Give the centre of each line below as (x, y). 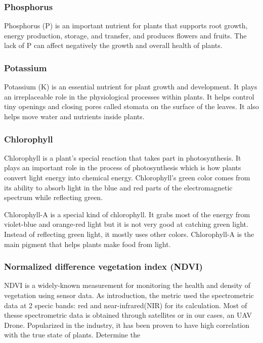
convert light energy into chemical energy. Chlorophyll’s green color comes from (127, 177)
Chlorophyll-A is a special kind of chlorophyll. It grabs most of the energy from (127, 214)
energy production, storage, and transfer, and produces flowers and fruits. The (125, 35)
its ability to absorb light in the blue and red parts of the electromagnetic (118, 187)
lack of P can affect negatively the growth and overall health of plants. (113, 45)
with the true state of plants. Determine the (72, 335)
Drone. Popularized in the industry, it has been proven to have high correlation (127, 325)
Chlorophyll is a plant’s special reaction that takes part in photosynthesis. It (123, 157)
